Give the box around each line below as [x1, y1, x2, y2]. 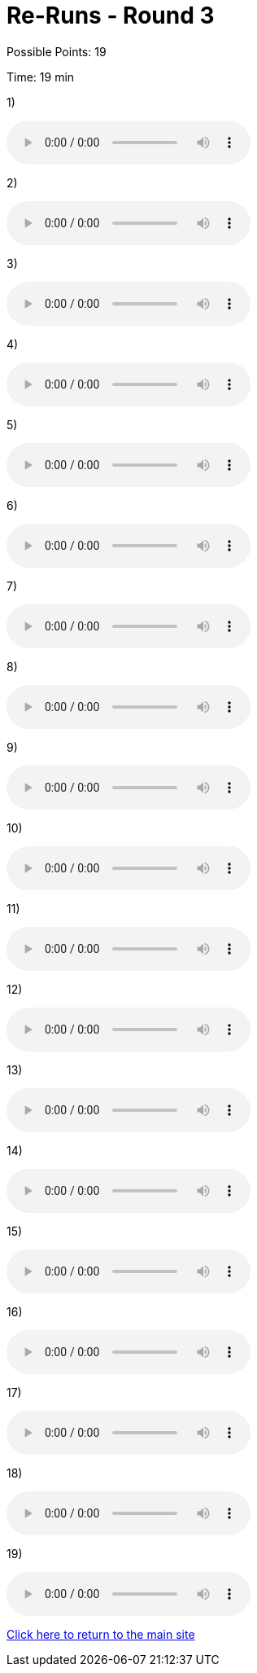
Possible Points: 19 [7, 44, 107, 59]
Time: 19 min [7, 69, 75, 84]
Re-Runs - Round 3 [7, 2, 215, 29]
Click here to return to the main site [7, 1627, 195, 1641]
